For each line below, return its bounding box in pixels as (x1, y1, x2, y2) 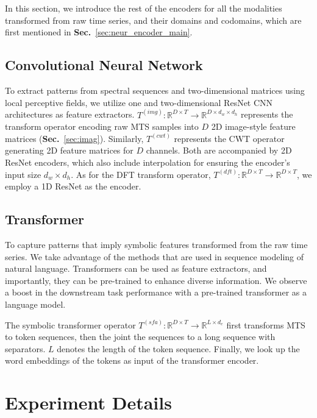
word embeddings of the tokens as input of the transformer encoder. (5, 354, 259, 367)
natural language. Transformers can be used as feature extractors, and (5, 262, 267, 275)
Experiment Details (5, 390, 172, 415)
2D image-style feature (211, 120, 296, 133)
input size (5, 168, 41, 180)
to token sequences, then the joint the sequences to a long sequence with (5, 330, 276, 343)
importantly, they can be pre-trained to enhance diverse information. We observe (5, 274, 307, 286)
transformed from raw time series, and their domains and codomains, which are (5, 13, 302, 26)
